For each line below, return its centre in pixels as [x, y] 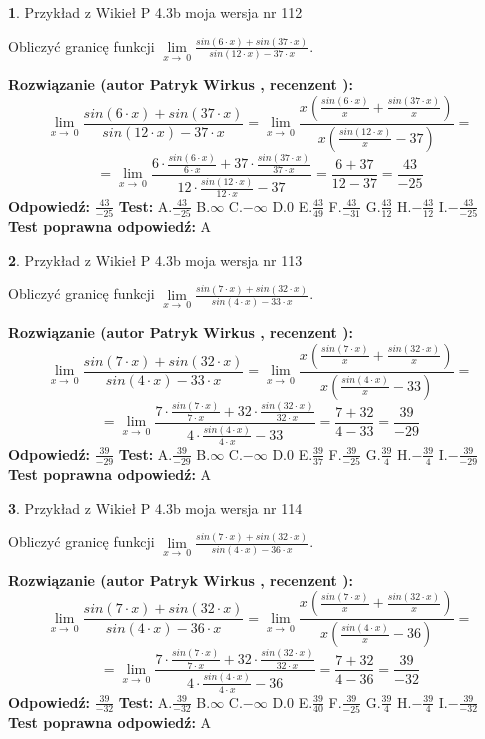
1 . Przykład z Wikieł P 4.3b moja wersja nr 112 [155, 12]
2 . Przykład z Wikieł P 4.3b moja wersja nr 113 [155, 259]
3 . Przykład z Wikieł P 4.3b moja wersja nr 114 [155, 507]
